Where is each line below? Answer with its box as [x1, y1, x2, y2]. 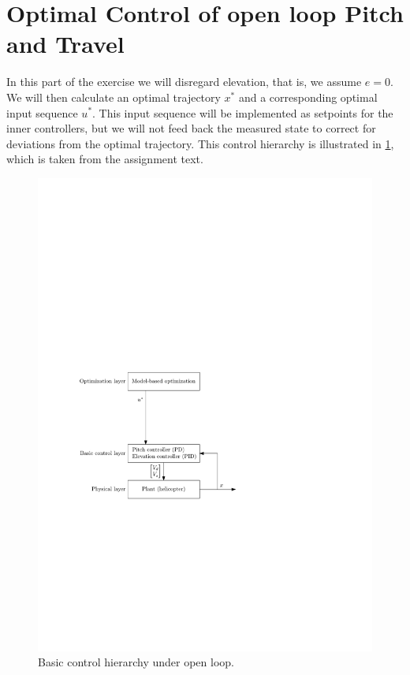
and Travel [6, 28, 125, 60]
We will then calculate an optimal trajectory [6, 88, 221, 105]
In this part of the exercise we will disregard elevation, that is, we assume [6, 73, 362, 90]
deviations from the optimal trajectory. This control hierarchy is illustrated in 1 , [6, 135, 394, 151]
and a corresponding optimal [238, 88, 378, 105]
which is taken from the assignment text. [6, 151, 203, 167]
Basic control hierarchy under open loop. [38, 654, 234, 670]
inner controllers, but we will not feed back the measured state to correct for [6, 120, 376, 136]
